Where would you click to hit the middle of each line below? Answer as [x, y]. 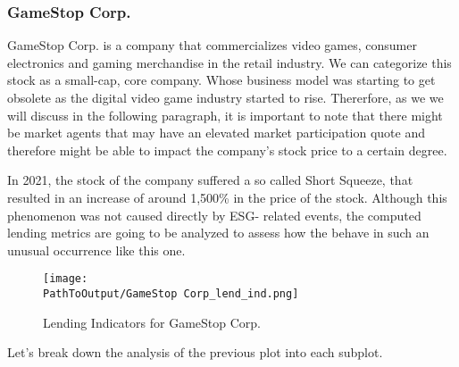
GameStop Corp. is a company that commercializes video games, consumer [212, 45]
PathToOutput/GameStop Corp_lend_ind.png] [171, 294]
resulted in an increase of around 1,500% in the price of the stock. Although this [227, 197]
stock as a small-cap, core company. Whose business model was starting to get [221, 80]
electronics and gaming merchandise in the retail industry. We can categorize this [229, 62]
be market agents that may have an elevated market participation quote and [217, 133]
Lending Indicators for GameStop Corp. [152, 322]
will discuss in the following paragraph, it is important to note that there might [225, 115]
